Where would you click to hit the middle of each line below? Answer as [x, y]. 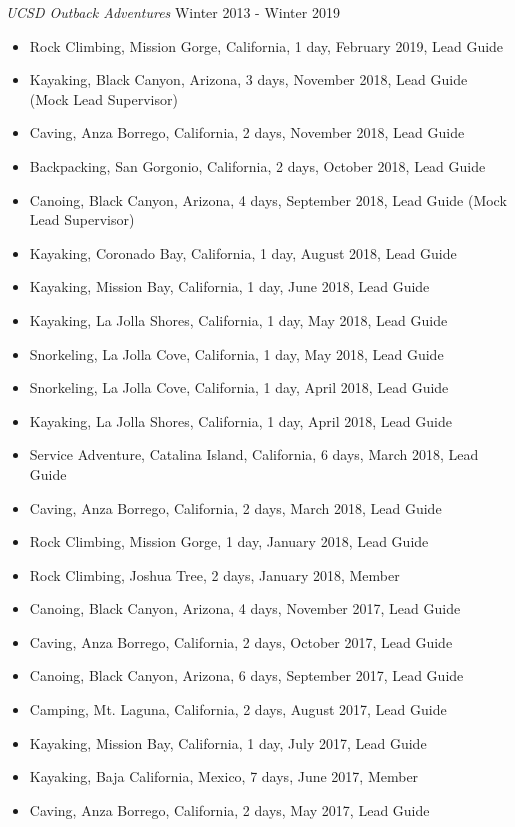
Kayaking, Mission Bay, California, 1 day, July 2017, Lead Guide [228, 742]
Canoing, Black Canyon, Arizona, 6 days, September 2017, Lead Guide [246, 675]
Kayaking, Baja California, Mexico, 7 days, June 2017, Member [224, 776]
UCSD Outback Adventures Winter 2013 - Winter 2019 [173, 12]
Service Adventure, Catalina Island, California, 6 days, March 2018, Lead [254, 454]
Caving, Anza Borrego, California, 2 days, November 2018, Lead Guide [247, 132]
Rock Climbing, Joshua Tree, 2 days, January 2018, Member [214, 574]
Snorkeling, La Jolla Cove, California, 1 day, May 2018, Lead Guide [236, 353]
